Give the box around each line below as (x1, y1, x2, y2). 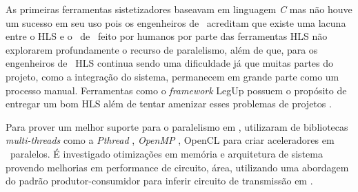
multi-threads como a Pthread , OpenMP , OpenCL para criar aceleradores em (6, 133, 335, 147)
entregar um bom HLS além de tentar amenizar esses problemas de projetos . (6, 96, 332, 111)
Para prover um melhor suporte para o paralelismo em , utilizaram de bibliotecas (6, 119, 348, 134)
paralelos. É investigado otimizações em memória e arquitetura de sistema (10, 146, 323, 160)
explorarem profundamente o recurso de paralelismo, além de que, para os (6, 42, 318, 56)
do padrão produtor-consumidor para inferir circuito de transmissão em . (6, 173, 313, 188)
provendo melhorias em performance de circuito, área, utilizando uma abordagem (6, 160, 349, 174)
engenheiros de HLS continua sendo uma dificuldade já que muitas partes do (6, 56, 334, 70)
